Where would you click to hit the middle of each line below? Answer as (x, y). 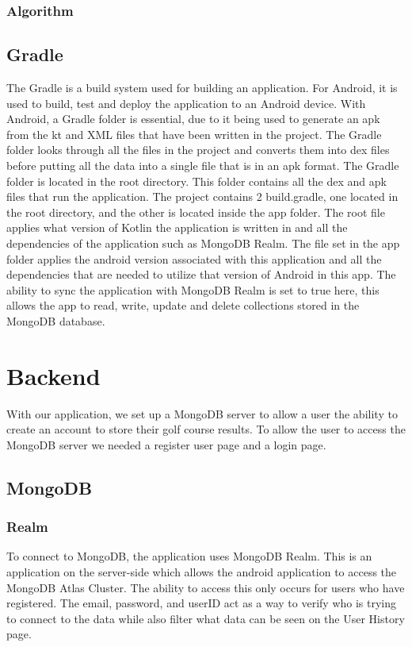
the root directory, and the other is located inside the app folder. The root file (196, 212)
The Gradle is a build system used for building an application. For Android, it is (202, 88)
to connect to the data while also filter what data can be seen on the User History (206, 618)
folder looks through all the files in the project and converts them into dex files (198, 150)
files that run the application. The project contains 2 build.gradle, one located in (202, 196)
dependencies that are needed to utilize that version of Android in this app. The (201, 274)
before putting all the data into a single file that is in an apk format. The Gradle (203, 166)
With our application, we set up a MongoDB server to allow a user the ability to (202, 413)
